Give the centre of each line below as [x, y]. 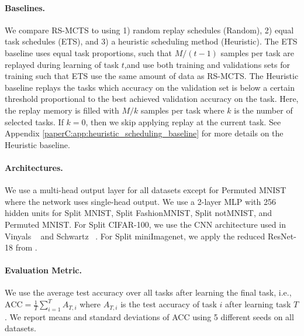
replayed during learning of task [62, 64]
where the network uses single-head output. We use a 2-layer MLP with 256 [140, 201]
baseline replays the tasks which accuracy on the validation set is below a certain [150, 87]
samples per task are [258, 52]
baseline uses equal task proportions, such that [88, 52]
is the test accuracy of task [169, 304]
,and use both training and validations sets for [207, 64]
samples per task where [182, 110]
